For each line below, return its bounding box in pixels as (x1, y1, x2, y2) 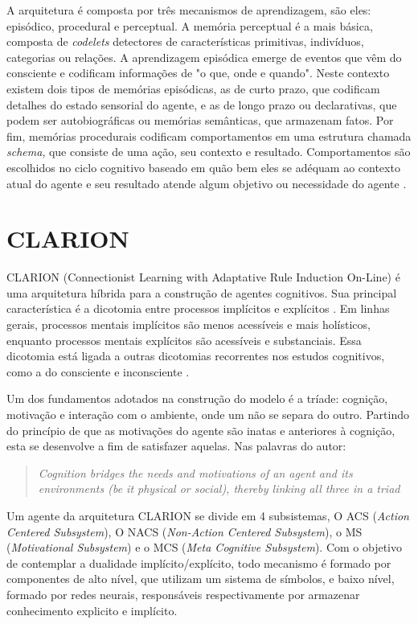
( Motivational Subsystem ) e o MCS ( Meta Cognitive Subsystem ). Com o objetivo (6, 539, 402, 556)
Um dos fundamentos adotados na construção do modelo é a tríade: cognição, (6, 390, 388, 407)
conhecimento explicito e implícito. (6, 601, 178, 618)
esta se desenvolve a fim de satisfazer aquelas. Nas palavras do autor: (6, 437, 346, 454)
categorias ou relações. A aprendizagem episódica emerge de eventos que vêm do (6, 48, 402, 65)
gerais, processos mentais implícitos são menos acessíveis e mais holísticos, (6, 316, 371, 333)
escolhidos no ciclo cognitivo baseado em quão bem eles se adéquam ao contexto (6, 158, 400, 175)
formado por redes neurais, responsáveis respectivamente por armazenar (6, 585, 360, 602)
